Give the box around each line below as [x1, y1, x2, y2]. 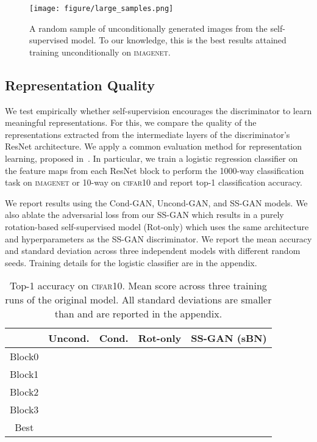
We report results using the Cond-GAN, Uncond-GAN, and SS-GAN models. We [5, 196, 308, 209]
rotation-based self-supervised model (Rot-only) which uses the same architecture [5, 220, 309, 233]
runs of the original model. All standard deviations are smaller [5, 292, 272, 307]
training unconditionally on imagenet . [29, 45, 171, 58]
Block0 [10, 349, 39, 364]
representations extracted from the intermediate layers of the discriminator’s [5, 128, 290, 140]
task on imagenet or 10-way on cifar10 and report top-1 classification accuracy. [5, 176, 302, 189]
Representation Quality [5, 75, 155, 94]
